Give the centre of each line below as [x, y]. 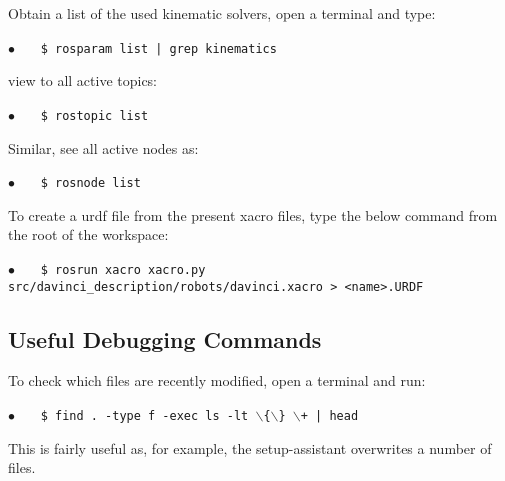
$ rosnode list [90, 183]
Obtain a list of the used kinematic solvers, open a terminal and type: [222, 13]
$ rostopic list [94, 115]
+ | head [329, 416]
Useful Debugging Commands [165, 338]
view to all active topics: [83, 80]
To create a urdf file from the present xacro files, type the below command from [253, 214]
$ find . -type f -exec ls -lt [144, 416]
